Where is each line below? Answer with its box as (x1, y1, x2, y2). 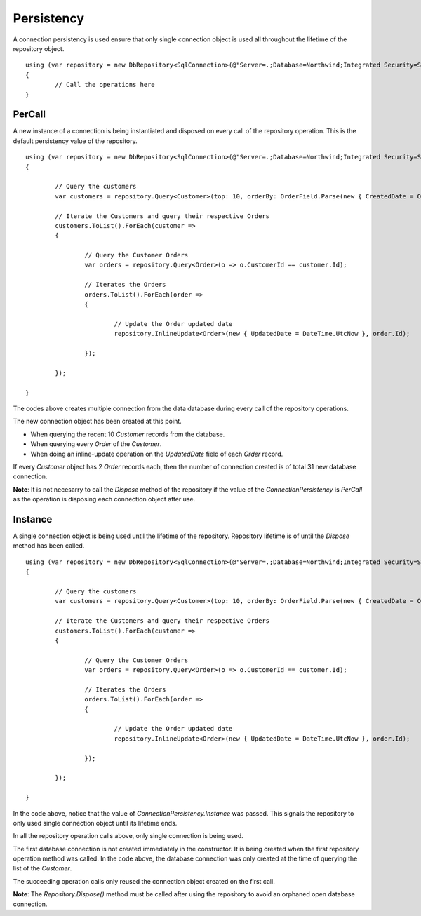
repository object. (13, 44, 65, 53)
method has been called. (13, 541, 85, 550)
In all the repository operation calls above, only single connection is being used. (13, 832, 243, 840)
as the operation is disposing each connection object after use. (13, 495, 196, 504)
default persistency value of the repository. (13, 137, 138, 145)
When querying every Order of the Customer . (30, 440, 162, 448)
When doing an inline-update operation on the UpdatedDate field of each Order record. (30, 450, 283, 458)
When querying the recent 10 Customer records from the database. (30, 430, 225, 438)
